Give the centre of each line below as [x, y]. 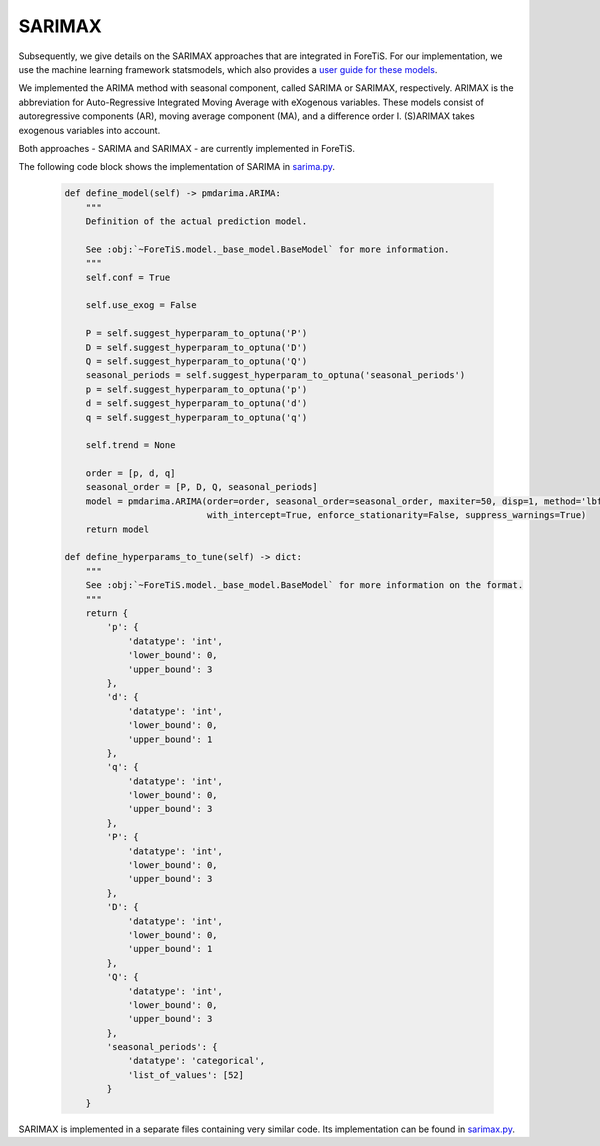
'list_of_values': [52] [186, 1074]
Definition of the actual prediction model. [196, 221]
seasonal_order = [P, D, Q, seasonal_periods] [202, 487]
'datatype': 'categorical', [196, 1061]
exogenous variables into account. [89, 130]
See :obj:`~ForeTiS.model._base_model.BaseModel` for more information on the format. [304, 585]
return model [117, 529]
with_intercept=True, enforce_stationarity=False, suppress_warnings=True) [396, 515]
